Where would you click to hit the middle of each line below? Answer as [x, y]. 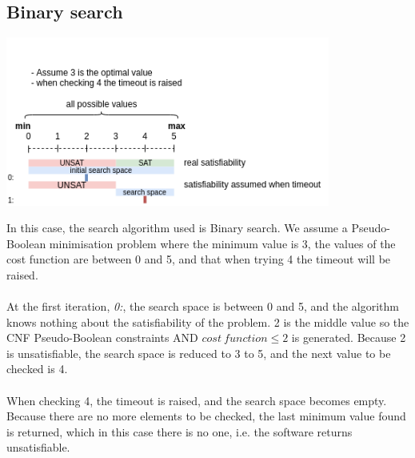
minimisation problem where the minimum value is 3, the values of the [222, 243]
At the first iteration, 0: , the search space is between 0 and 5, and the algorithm [203, 306]
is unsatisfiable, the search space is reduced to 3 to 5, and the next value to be [199, 353]
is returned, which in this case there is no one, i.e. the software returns [180, 431]
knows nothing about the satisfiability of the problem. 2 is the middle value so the [208, 321]
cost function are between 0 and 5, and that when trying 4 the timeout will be [199, 259]
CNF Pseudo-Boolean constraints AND [102, 337]
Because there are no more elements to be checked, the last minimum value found [206, 416]
